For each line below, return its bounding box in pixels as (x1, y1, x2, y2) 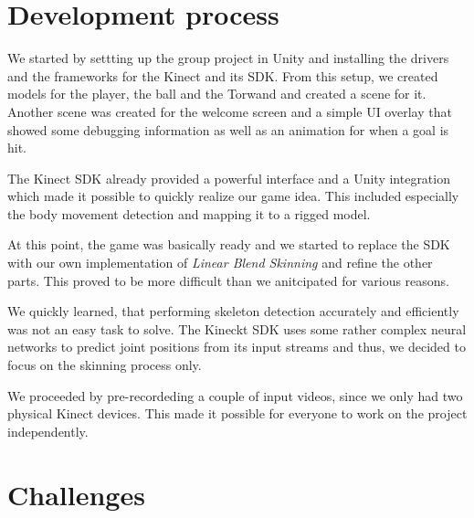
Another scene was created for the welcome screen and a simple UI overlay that (7, 101, 452, 121)
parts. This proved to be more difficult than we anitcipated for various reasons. (7, 270, 450, 290)
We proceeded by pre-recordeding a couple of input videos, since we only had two (7, 386, 463, 405)
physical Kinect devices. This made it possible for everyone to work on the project (7, 404, 468, 423)
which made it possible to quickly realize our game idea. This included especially (7, 186, 459, 206)
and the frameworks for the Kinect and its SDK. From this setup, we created (7, 66, 438, 85)
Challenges (7, 475, 145, 513)
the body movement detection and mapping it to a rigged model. (7, 204, 371, 223)
